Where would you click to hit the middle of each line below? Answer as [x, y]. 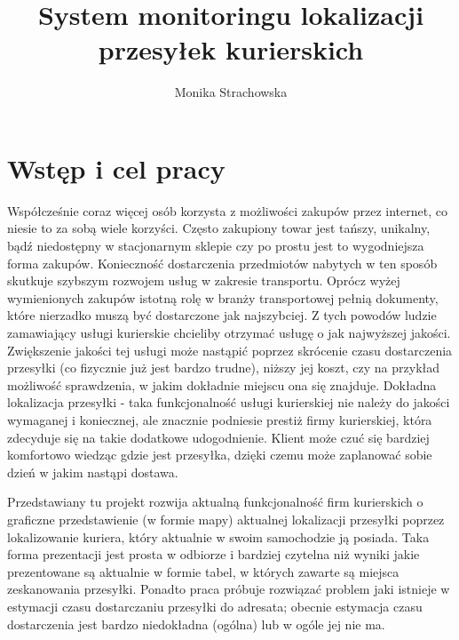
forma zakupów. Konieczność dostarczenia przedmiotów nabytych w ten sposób [222, 263]
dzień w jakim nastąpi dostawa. [93, 472]
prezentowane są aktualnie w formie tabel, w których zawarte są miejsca [203, 571]
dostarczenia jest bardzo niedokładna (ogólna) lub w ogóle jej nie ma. [196, 624]
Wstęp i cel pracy [116, 168]
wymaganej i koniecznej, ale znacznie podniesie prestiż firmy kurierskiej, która [220, 419]
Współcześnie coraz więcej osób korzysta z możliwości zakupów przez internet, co [227, 210]
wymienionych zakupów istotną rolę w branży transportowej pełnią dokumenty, [223, 297]
